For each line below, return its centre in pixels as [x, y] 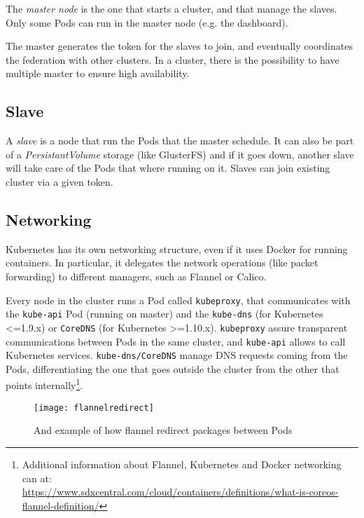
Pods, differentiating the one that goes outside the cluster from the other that [173, 368]
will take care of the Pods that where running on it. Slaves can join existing [168, 168]
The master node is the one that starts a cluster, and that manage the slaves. [171, 8]
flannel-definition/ [61, 505]
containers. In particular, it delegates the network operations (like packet [162, 263]
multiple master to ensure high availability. [98, 73]
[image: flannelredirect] [94, 408]
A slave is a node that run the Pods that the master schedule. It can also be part [180, 141]
